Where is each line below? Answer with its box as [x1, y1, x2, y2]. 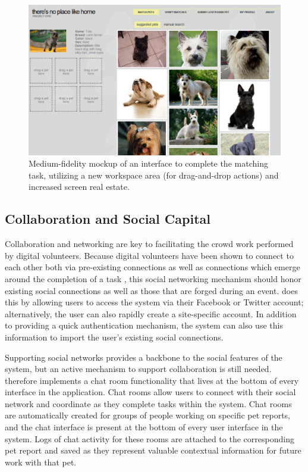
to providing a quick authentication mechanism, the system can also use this [5, 319, 283, 332]
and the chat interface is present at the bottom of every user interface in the [5, 421, 283, 433]
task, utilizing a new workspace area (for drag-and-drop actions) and [29, 168, 279, 181]
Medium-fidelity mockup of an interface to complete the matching [29, 157, 268, 170]
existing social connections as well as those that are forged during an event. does [5, 284, 298, 296]
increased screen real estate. [29, 180, 130, 193]
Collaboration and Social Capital [5, 210, 210, 228]
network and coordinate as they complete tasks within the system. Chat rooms [5, 397, 292, 410]
